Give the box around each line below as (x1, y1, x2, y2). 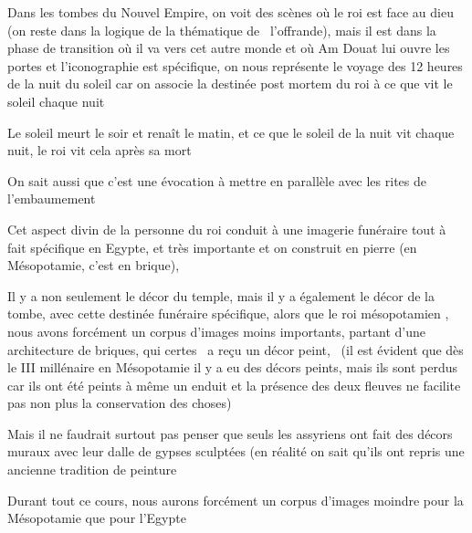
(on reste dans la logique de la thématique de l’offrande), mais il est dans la (7, 20, 436, 39)
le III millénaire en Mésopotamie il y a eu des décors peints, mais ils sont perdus (7, 358, 458, 377)
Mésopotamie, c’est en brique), (7, 256, 180, 275)
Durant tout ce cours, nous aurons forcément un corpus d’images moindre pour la (7, 490, 464, 509)
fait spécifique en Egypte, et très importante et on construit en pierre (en (7, 237, 417, 256)
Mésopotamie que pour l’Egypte (7, 508, 186, 528)
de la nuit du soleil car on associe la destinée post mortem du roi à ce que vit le (7, 74, 453, 93)
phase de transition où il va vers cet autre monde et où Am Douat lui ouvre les (7, 38, 450, 57)
